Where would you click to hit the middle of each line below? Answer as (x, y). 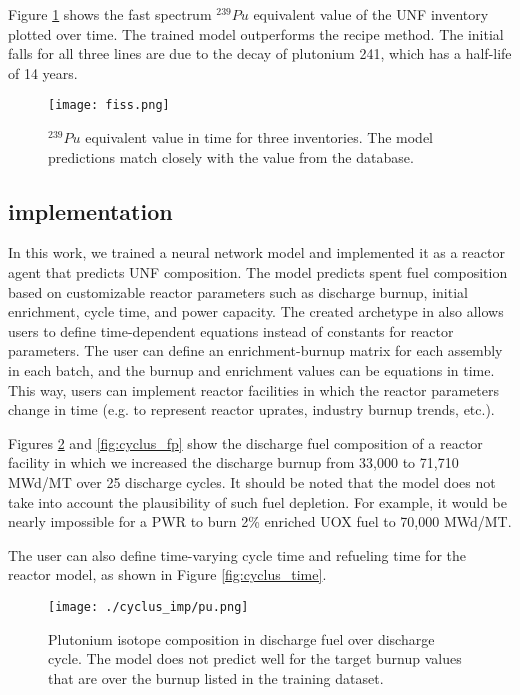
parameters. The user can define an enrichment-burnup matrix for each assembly (255, 350)
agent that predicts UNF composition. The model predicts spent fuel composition (258, 272)
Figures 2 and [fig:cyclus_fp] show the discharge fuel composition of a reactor (245, 442)
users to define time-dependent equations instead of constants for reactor (231, 330)
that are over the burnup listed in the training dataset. (216, 677)
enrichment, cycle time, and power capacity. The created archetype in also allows (256, 311)
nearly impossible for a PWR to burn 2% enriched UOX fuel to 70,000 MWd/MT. (260, 521)
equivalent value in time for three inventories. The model (259, 137)
